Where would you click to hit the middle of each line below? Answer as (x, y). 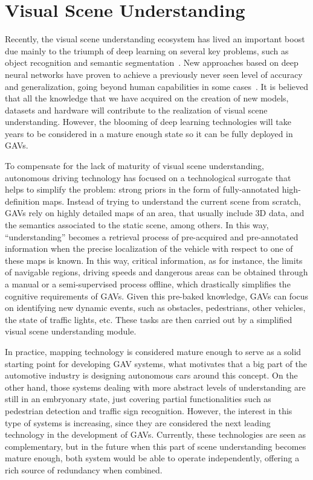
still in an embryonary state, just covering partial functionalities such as (138, 399)
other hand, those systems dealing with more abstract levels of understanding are (155, 387)
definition (22, 201)
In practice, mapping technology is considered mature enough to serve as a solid (153, 351)
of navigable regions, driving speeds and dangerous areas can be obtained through (156, 272)
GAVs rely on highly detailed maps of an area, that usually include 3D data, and (155, 213)
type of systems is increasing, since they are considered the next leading (138, 422)
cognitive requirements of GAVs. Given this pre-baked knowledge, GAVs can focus (157, 296)
